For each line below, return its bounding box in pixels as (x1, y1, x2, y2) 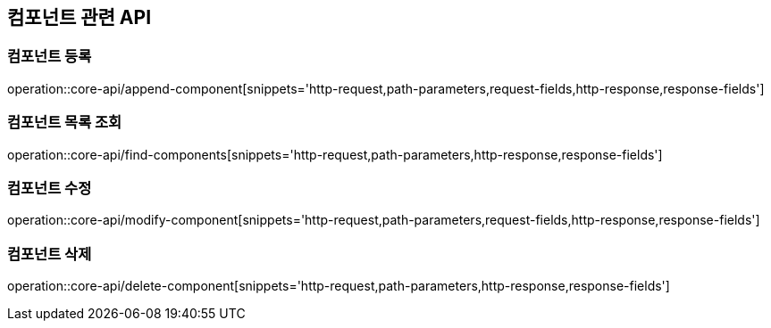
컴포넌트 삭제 (7, 244, 92, 263)
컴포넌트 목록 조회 (7, 113, 122, 132)
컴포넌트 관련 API (7, 6, 152, 29)
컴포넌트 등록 (7, 47, 92, 66)
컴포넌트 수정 (7, 178, 92, 197)
